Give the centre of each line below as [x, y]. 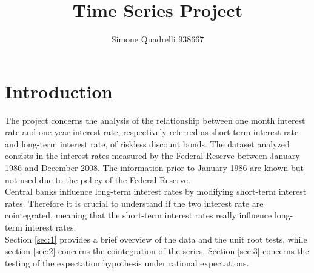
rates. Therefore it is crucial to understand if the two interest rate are [134, 203]
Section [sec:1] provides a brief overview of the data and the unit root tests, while [156, 239]
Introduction [59, 91]
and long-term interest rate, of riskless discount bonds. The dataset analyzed [147, 143]
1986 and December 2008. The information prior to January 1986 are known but [154, 168]
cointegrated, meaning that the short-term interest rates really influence [139, 215]
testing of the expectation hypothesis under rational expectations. [127, 262]
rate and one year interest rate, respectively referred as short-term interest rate [152, 132]
